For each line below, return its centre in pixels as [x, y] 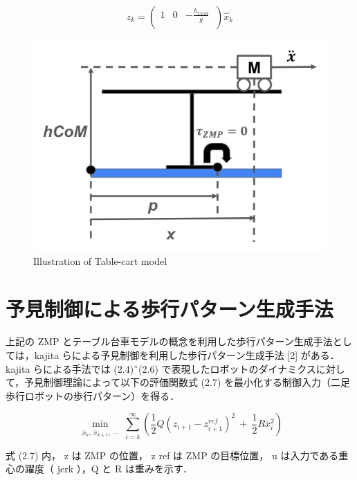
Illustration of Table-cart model [100, 260]
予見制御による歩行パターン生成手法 [170, 308]
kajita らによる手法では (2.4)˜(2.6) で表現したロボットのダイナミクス [161, 368]
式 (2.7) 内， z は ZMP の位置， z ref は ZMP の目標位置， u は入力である [172, 455]
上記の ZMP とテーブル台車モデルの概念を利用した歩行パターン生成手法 [169, 341]
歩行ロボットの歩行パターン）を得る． [93, 395]
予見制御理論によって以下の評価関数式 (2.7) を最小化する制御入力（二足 [187, 382]
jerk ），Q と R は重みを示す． [125, 469]
